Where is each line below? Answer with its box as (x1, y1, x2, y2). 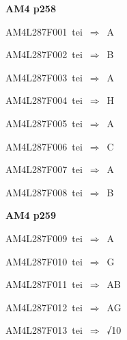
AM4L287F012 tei (5, 300, 83, 314)
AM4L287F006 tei (5, 139, 83, 153)
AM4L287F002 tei (5, 47, 83, 62)
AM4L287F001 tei (5, 24, 83, 38)
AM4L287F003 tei (5, 70, 83, 84)
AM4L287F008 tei (5, 185, 83, 199)
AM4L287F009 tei (5, 231, 83, 245)
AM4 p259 (5, 208, 56, 222)
